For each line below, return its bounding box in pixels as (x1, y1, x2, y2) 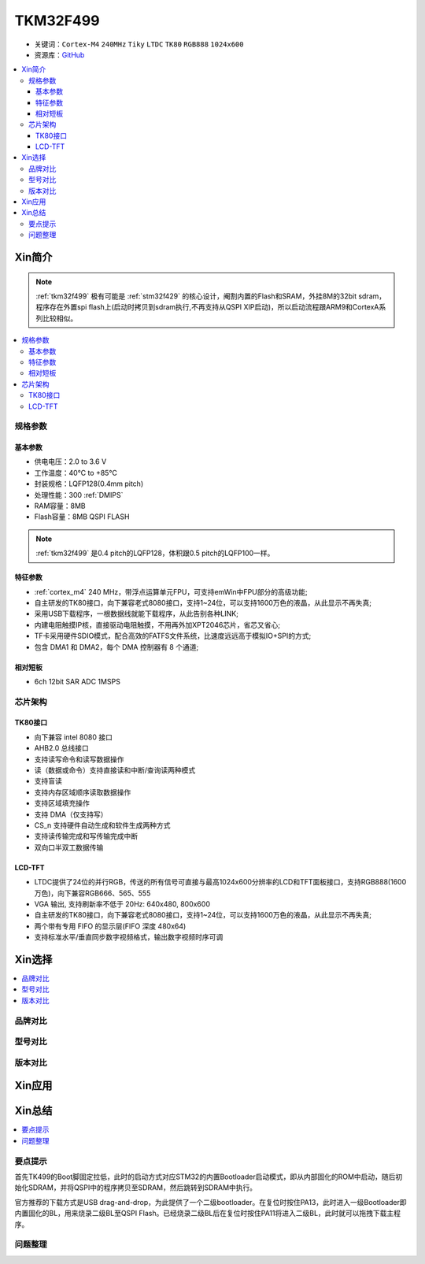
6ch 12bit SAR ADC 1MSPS (34, 676, 121, 686)
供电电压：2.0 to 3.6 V (34, 457, 107, 466)
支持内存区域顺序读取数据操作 (34, 788, 131, 797)
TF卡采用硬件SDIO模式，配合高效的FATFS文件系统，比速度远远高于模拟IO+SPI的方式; (34, 631, 312, 641)
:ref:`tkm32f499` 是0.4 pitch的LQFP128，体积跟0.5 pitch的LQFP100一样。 (35, 548, 275, 558)
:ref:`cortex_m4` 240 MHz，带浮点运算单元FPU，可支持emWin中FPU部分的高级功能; (34, 587, 308, 596)
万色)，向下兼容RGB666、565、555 (34, 888, 151, 898)
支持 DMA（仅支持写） (34, 810, 108, 819)
